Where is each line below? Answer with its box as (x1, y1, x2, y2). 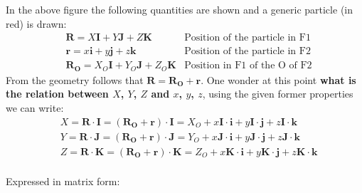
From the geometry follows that (6, 72, 144, 87)
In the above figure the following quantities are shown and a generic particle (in (6, 2, 353, 16)
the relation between (6, 86, 109, 101)
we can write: (6, 100, 64, 115)
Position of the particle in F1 (184, 33, 311, 43)
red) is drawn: (6, 16, 67, 31)
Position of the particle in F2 (184, 46, 311, 57)
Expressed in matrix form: (6, 173, 120, 188)
